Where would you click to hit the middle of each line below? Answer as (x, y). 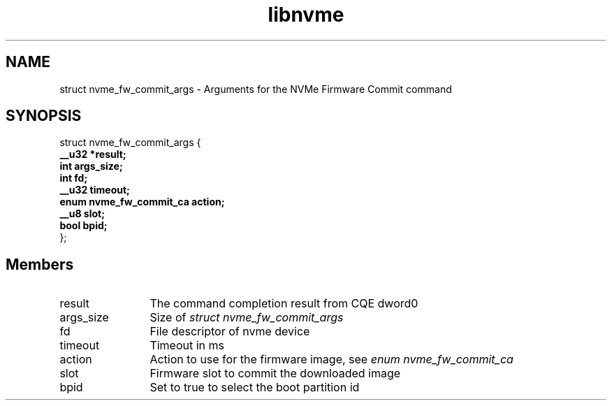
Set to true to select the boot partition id (255, 387)
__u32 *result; (93, 154)
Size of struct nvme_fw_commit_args (247, 318)
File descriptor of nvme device (230, 332)
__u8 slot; (82, 214)
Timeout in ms (187, 346)
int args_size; (91, 166)
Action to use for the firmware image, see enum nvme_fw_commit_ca (331, 360)
